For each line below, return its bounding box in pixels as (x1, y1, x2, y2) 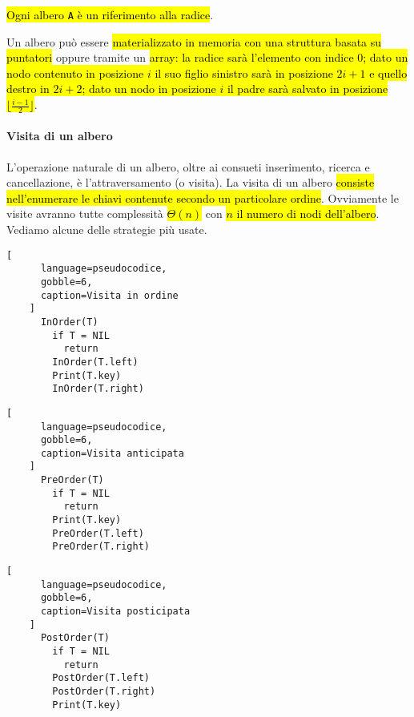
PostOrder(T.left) (52, 672, 150, 684)
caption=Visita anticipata (40, 447, 184, 459)
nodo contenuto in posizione (6, 64, 144, 81)
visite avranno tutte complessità (6, 205, 163, 222)
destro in (6, 80, 50, 97)
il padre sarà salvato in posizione (227, 80, 388, 97)
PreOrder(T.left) (52, 527, 144, 539)
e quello (369, 64, 408, 81)
